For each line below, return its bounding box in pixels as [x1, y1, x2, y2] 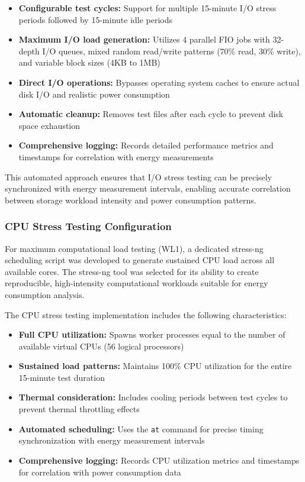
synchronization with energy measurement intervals [18, 434, 205, 447]
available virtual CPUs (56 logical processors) [18, 339, 184, 352]
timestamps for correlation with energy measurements [18, 150, 214, 163]
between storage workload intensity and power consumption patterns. [5, 193, 256, 206]
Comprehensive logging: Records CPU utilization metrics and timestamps [18, 454, 300, 466]
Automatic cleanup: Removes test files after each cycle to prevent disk [18, 108, 284, 120]
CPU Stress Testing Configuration [5, 219, 172, 234]
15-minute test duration [18, 371, 105, 383]
